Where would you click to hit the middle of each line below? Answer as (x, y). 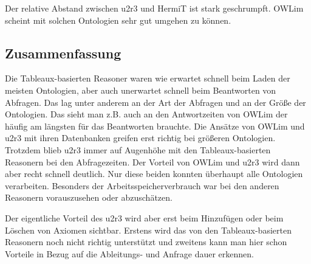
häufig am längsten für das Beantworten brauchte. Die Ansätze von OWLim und (155, 126)
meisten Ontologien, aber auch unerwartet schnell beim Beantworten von (141, 90)
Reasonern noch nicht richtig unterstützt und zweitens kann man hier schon (146, 242)
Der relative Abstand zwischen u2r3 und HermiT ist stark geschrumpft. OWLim (154, 8)
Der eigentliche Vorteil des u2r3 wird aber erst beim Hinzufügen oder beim (144, 217)
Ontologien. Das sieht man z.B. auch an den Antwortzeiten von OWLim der (146, 114)
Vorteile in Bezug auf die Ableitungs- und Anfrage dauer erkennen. (129, 253)
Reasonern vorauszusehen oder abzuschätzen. (89, 197)
